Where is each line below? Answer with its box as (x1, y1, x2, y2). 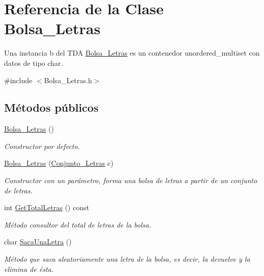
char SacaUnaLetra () (4, 236, 72, 247)
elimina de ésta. (4, 263, 54, 274)
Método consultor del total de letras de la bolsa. (4, 219, 151, 230)
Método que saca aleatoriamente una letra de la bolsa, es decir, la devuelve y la (4, 254, 250, 264)
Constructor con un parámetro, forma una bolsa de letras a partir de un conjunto (4, 175, 257, 186)
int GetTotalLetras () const (4, 202, 89, 213)
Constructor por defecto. (4, 140, 80, 151)
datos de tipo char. (4, 57, 63, 68)
